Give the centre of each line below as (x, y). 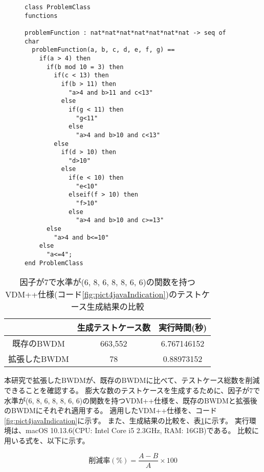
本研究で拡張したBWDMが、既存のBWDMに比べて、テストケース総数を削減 (132, 380)
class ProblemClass (58, 7)
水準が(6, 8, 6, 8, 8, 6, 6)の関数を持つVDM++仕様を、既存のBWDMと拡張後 (131, 400)
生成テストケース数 (114, 328)
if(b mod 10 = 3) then (85, 67)
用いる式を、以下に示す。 (47, 440)
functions (41, 16)
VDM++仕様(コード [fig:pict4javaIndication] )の (91, 294)
